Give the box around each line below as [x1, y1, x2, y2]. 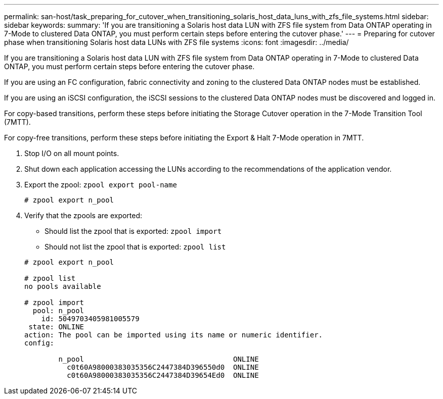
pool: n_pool [32, 307, 84, 315]
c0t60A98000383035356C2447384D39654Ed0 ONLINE [67, 371, 259, 379]
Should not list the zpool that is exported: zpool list [45, 242, 226, 251]
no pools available [24, 282, 101, 290]
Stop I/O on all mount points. [24, 149, 119, 158]
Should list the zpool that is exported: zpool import [45, 227, 222, 235]
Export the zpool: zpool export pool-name [24, 180, 177, 189]
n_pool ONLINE [58, 355, 259, 363]
